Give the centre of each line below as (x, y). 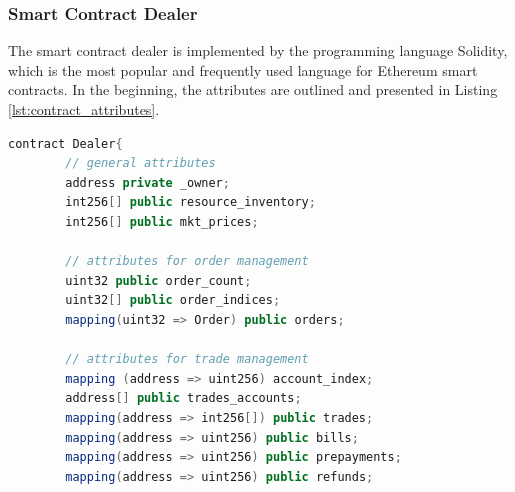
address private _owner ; (147, 182)
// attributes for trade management (187, 359)
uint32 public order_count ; (158, 280)
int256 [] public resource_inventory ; (190, 202)
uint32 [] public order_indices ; (173, 300)
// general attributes (140, 163)
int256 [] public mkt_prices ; (162, 221)
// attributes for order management (187, 261)
